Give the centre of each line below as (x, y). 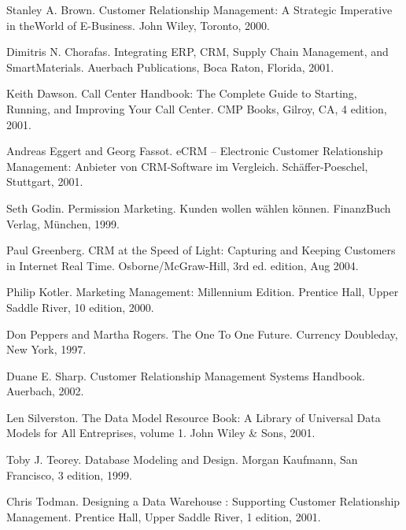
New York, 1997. (46, 349)
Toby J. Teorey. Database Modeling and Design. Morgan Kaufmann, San (182, 460)
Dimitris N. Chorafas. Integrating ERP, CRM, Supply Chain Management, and (197, 52)
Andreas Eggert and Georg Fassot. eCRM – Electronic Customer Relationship (195, 151)
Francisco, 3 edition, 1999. (69, 474)
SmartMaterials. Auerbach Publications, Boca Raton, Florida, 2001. (170, 67)
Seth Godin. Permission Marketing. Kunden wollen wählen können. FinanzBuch (199, 208)
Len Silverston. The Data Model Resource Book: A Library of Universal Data (194, 417)
